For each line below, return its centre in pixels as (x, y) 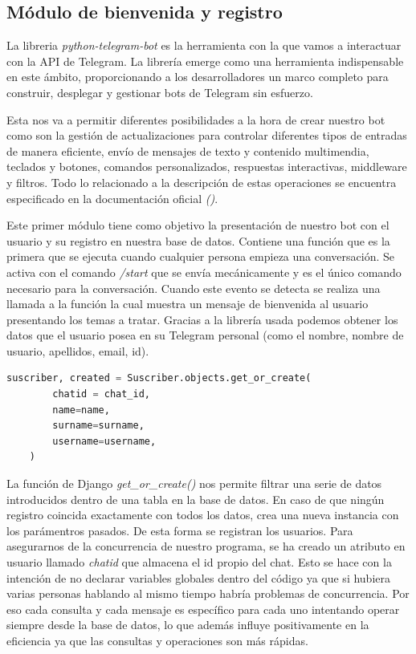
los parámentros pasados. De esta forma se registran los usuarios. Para (180, 530)
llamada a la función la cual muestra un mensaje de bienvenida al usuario (188, 304)
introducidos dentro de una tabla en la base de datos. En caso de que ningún (196, 499)
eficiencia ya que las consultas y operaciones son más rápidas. (157, 640)
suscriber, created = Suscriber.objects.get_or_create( (159, 378)
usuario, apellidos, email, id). (78, 350)
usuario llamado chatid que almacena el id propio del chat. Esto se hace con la (199, 562)
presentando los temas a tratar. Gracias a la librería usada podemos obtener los (202, 319)
